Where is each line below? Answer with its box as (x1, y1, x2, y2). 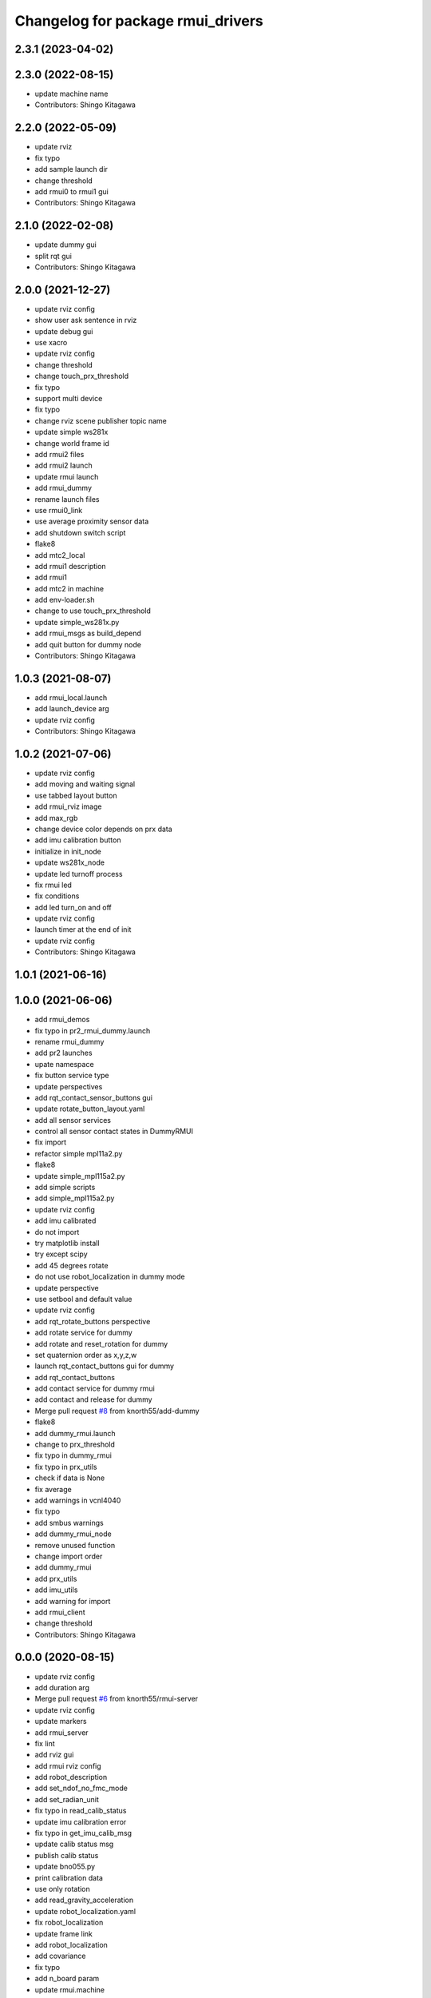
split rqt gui (34, 251, 72, 261)
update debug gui (34, 326, 93, 336)
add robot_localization (34, 1940, 108, 1949)
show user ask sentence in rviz (34, 316, 137, 325)
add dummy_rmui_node (34, 1529, 112, 1538)
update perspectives (34, 1081, 103, 1091)
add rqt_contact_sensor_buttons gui (34, 1093, 153, 1102)
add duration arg (34, 1682, 89, 1692)
